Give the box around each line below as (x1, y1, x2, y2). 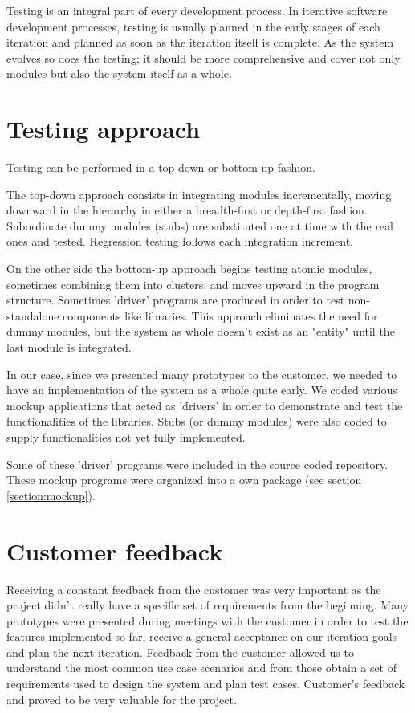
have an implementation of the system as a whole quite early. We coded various (6, 381, 397, 398)
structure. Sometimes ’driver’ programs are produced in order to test (6, 291, 345, 308)
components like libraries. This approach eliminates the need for (63, 307, 378, 324)
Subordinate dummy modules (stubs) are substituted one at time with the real (6, 217, 393, 234)
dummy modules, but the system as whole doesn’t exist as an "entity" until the (6, 323, 395, 340)
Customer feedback (6, 534, 223, 567)
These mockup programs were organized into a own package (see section (6, 471, 362, 488)
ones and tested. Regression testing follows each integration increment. (6, 233, 354, 250)
